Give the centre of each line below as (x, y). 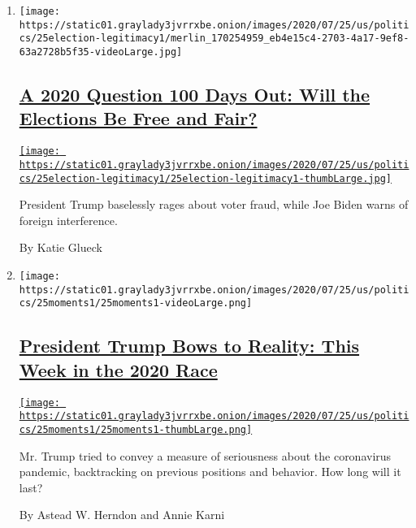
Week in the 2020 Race (118, 369)
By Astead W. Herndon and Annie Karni (122, 515)
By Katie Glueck (61, 247)
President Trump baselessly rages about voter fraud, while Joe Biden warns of (214, 204)
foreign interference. (68, 220)
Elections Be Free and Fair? (138, 118)
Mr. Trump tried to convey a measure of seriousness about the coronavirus (205, 455)
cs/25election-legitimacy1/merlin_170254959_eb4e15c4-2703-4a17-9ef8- (214, 39)
